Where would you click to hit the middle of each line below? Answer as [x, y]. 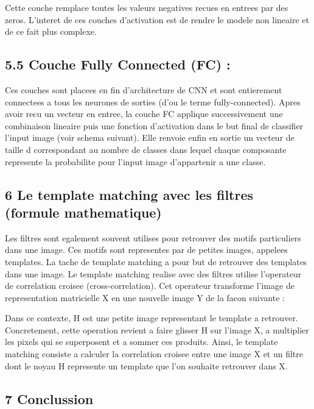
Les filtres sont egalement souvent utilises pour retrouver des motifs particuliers [153, 237]
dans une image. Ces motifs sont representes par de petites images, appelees [146, 250]
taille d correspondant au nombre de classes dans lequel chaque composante [146, 149]
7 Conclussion [49, 398]
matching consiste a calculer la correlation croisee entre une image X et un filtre [154, 354]
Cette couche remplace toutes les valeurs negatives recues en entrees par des [147, 7]
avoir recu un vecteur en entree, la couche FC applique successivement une [144, 114]
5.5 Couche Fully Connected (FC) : [118, 64]
